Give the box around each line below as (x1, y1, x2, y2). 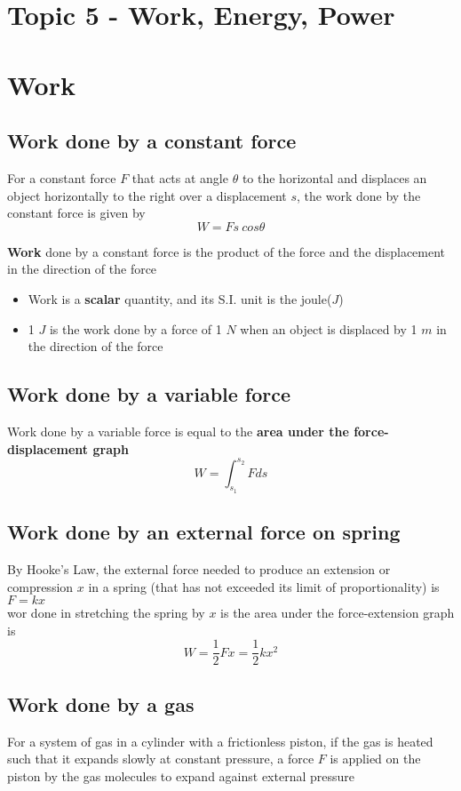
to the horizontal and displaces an (242, 168, 427, 187)
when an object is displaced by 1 (240, 319, 417, 338)
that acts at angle (131, 168, 228, 187)
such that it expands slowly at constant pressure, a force (7, 749, 314, 768)
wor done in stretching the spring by (7, 603, 205, 622)
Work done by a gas (7, 690, 195, 717)
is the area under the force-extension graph (220, 603, 455, 622)
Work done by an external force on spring (7, 518, 401, 546)
